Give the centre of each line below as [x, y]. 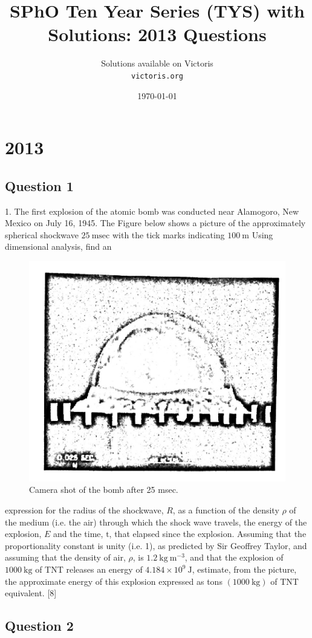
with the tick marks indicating [168, 234]
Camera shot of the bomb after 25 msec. [104, 490]
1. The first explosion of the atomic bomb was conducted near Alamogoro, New [152, 211]
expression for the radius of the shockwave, [84, 510]
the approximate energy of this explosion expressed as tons [114, 581]
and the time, [78, 534]
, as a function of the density [226, 510]
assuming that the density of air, [65, 557]
